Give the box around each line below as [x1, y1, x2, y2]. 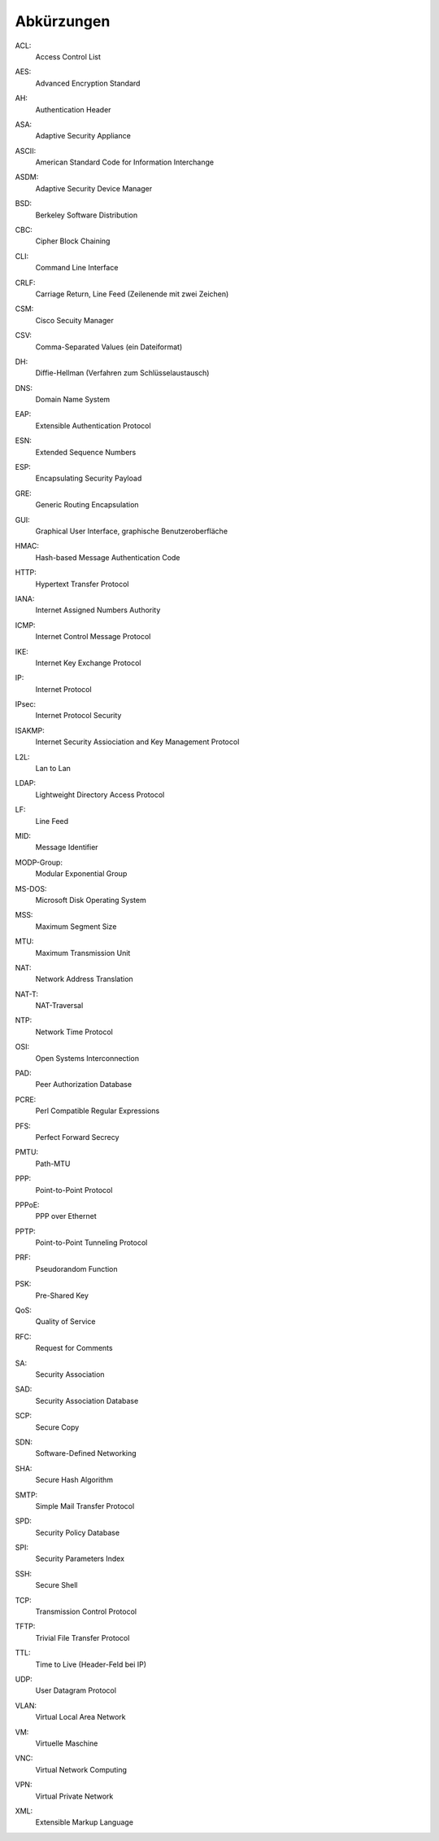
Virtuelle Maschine [35, 1738, 98, 1748]
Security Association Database [35, 1396, 139, 1405]
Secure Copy [35, 1422, 80, 1432]
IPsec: [15, 699, 37, 709]
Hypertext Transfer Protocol [35, 579, 129, 589]
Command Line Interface [35, 263, 119, 273]
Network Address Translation [35, 974, 133, 984]
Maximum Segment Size [35, 921, 117, 931]
